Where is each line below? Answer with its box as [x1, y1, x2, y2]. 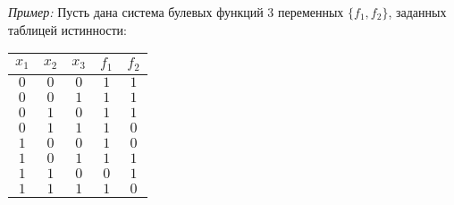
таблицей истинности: [8, 20, 127, 38]
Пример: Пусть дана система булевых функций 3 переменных [8, 3, 344, 21]
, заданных [388, 3, 447, 21]
